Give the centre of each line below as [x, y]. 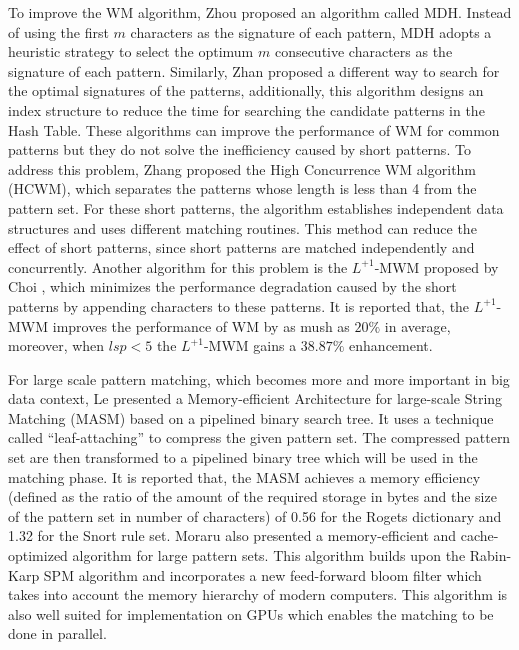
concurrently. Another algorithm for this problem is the [178, 266]
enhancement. [391, 345]
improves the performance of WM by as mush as [201, 325]
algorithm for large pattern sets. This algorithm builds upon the [269, 555]
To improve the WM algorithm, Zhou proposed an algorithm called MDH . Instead [260, 12]
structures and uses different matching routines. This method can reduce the [242, 227]
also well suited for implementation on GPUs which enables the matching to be [251, 613]
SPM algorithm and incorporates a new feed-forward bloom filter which [262, 574]
